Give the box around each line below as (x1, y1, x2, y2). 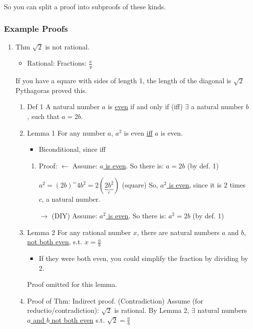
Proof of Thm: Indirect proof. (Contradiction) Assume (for (27, 295, 204, 305)
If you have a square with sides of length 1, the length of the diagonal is (15, 75, 231, 86)
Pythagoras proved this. (15, 85, 87, 95)
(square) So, (122, 180, 158, 190)
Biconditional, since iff (39, 144, 106, 154)
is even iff (124, 127, 153, 138)
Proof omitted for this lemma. (27, 279, 117, 289)
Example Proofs (4, 22, 68, 34)
